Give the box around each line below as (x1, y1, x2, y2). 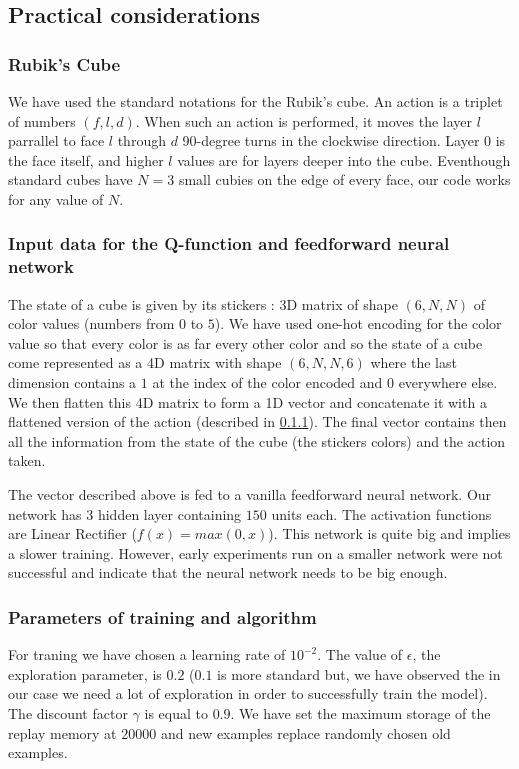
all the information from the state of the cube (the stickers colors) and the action (8, 430, 506, 451)
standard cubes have (8, 169, 133, 190)
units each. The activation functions (271, 503, 492, 524)
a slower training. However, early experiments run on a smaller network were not (8, 542, 503, 563)
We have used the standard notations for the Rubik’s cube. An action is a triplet (8, 91, 503, 111)
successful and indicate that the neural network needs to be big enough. (8, 562, 448, 583)
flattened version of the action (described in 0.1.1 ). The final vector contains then (8, 411, 507, 432)
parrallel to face (8, 130, 105, 151)
